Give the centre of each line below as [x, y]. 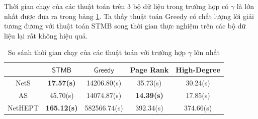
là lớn [245, 6]
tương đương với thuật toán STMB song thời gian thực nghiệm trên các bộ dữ [125, 26]
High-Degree [198, 69]
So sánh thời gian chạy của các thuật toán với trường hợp [97, 52]
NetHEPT [23, 107]
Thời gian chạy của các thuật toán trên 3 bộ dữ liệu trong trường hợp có [116, 6]
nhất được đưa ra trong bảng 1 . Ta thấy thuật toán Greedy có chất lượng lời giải [129, 16]
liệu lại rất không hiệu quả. [46, 35]
